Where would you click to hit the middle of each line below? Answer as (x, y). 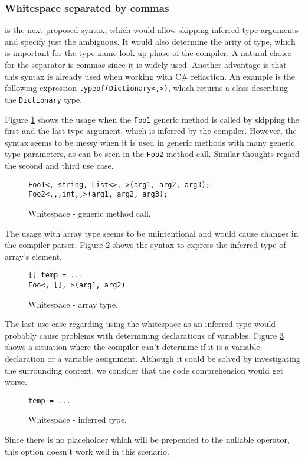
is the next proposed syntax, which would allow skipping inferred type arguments (152, 30)
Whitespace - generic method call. (90, 213)
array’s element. (33, 256)
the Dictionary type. (44, 99)
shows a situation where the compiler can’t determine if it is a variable (132, 347)
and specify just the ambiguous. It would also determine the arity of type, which (150, 41)
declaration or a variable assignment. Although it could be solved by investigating (152, 358)
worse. (16, 382)
